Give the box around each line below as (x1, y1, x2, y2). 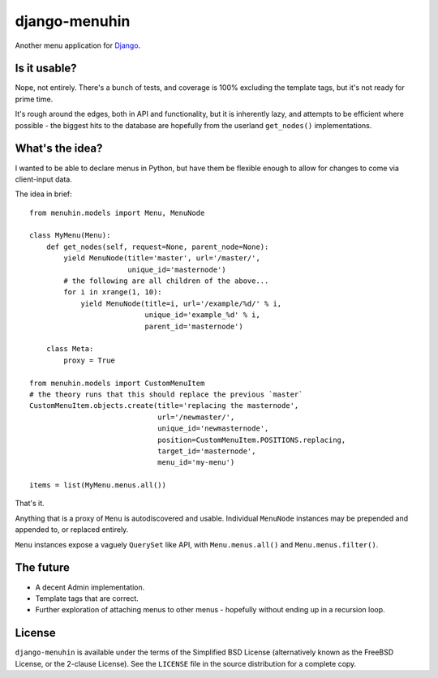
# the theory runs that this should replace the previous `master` (29, 389, 303, 399)
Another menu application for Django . (15, 41, 141, 50)
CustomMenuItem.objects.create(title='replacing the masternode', (29, 401, 299, 410)
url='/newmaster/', (157, 412, 235, 422)
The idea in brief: (15, 189, 72, 199)
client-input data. (15, 174, 72, 184)
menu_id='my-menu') (157, 458, 235, 467)
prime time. (15, 94, 54, 104)
